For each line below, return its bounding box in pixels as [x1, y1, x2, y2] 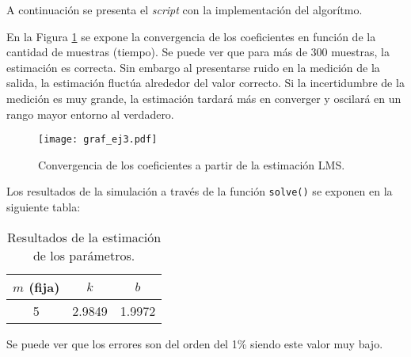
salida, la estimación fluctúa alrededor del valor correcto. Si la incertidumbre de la [6, 74, 405, 91]
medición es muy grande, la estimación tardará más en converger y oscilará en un [6, 89, 401, 106]
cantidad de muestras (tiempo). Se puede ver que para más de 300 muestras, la [6, 44, 390, 60]
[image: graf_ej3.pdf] [38, 134, 158, 146]
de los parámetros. [32, 245, 135, 264]
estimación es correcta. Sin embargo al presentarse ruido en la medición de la [6, 59, 380, 75]
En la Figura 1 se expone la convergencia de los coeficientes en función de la [6, 28, 376, 44]
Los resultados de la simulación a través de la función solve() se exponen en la [6, 183, 393, 199]
